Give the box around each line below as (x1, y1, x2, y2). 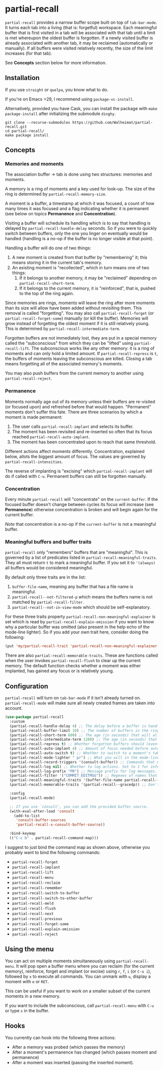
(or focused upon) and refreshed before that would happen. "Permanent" (5, 404, 151, 409)
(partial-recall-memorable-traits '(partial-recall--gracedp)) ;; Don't (9, 782, 160, 787)
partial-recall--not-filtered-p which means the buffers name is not (12, 594, 153, 600)
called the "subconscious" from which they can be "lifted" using (5, 340, 133, 346)
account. (5, 705, 23, 711)
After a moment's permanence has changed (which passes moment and (12, 1049, 157, 1055)
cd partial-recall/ (5, 129, 45, 133)
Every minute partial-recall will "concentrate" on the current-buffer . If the (5, 496, 158, 503)
